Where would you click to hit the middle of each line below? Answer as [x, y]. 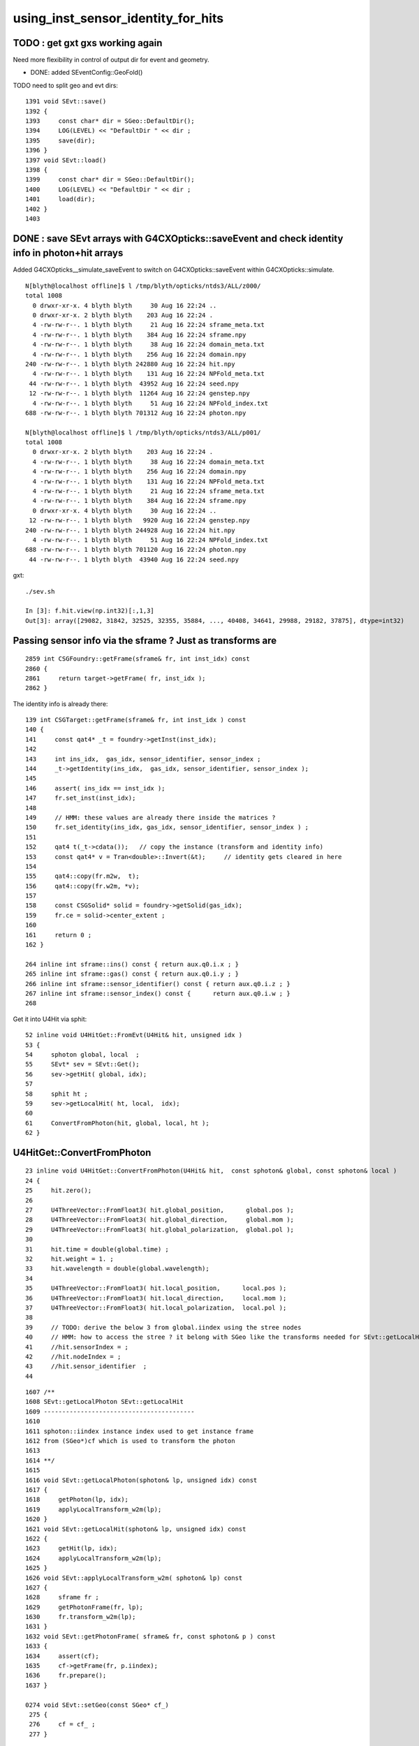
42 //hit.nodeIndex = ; [73, 1356]
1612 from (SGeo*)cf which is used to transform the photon [130, 1441]
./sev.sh [40, 591]
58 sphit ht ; [57, 1094]
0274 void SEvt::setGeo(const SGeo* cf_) [97, 1705]
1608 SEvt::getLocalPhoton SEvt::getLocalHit [105, 1402]
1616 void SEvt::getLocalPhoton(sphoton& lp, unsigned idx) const [141, 1480]
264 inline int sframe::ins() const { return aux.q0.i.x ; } [132, 964]
